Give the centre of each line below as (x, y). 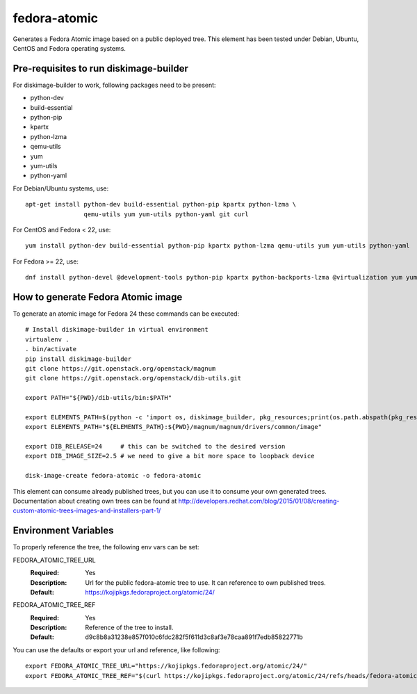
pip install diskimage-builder (79, 359)
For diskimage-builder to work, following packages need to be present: (114, 85)
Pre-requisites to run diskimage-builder (101, 68)
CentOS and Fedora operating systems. (69, 48)
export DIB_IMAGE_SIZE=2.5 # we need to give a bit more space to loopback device (170, 456)
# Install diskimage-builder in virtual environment (117, 330)
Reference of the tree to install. (129, 628)
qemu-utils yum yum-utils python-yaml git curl (166, 214)
